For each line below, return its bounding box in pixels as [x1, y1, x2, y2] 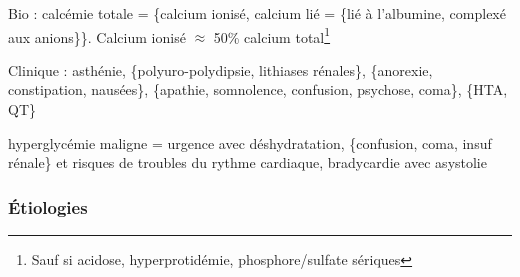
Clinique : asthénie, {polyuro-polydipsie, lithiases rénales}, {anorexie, [8, 59, 433, 80]
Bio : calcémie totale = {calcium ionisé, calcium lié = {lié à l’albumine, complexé [8, 3, 506, 23]
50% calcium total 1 [213, 23, 331, 47]
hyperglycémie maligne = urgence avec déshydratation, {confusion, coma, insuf [8, 132, 492, 153]
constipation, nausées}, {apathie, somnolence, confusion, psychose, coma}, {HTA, [8, 79, 508, 100]
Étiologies [8, 194, 88, 219]
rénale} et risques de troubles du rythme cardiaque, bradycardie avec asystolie [8, 152, 487, 173]
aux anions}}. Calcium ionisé [8, 26, 186, 47]
